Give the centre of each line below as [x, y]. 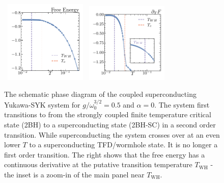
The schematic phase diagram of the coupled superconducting [100, 94]
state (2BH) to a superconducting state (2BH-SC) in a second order [110, 125]
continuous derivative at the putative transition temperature [98, 164]
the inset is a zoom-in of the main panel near [74, 175]
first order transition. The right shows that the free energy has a [105, 154]
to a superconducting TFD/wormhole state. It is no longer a [123, 145]
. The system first [182, 104]
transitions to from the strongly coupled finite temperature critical [108, 114]
